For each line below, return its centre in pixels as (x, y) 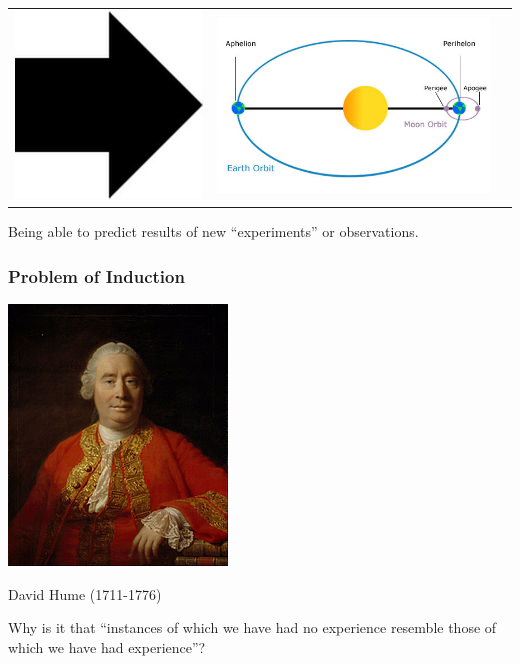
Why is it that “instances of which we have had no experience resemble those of (252, 627)
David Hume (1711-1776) (85, 593)
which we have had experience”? (107, 646)
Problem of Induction (96, 275)
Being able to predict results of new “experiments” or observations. (213, 231)
